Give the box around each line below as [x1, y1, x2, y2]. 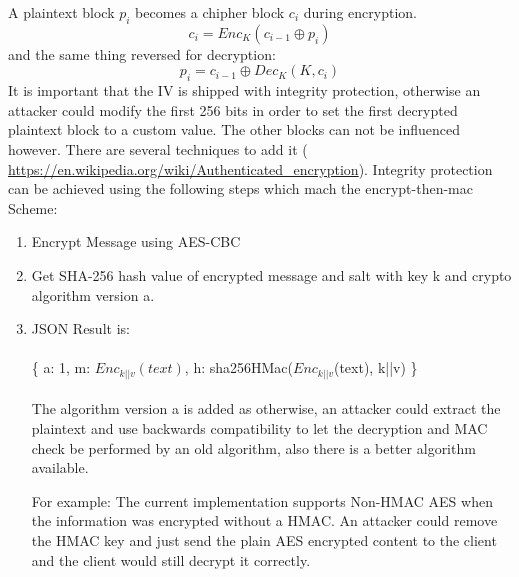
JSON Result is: [31, 318, 130, 339]
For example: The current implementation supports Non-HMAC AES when [31, 490, 493, 511]
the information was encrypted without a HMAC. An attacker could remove [31, 510, 498, 531]
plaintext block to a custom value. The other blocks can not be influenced [8, 119, 461, 140]
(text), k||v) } [333, 357, 418, 378]
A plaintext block [8, 2, 115, 22]
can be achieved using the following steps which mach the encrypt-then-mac [8, 178, 473, 199]
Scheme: [8, 197, 58, 218]
